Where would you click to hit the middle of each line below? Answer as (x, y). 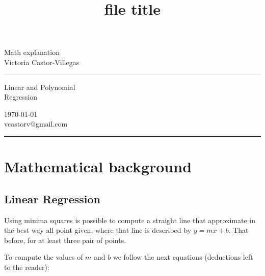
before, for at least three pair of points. (65, 240)
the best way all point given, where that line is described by (98, 230)
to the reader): (27, 267)
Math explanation (32, 52)
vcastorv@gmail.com (36, 124)
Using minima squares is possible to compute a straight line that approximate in (130, 220)
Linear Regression (52, 198)
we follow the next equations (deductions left (183, 257)
